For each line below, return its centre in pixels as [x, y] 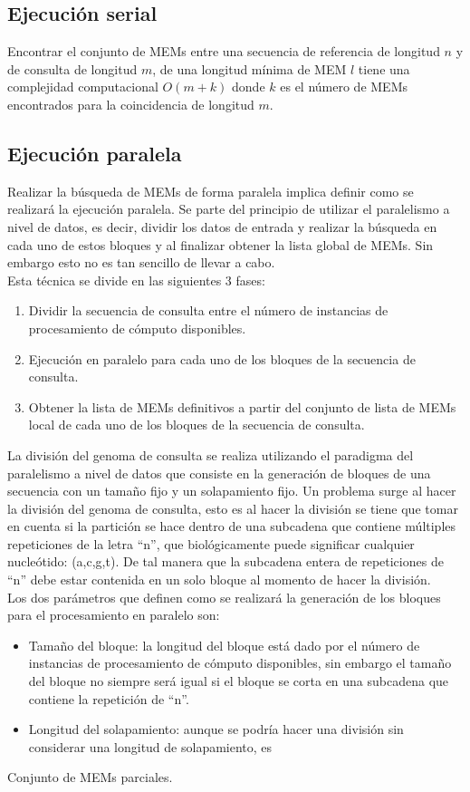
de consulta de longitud [72, 68]
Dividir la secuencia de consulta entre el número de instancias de [208, 310]
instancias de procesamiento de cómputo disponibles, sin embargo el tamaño [240, 663]
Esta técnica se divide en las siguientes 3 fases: [136, 280]
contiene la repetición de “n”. [109, 698]
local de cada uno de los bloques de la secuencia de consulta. [197, 425]
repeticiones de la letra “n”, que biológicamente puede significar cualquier [211, 543]
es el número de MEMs [344, 87]
